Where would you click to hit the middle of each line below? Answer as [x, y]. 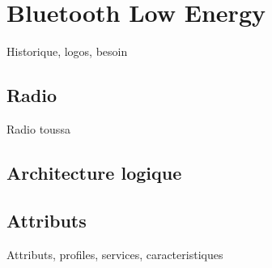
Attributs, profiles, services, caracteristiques [115, 254]
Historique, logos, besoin [67, 51]
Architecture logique [94, 172]
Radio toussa [38, 128]
